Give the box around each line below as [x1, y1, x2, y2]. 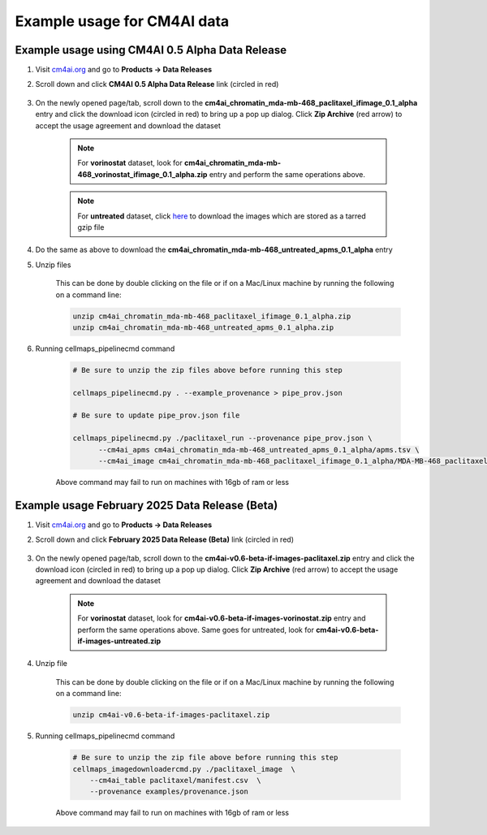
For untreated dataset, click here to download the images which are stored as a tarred [77, 211, 367, 221]
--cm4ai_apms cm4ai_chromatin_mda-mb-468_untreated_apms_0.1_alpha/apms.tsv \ [98, 445, 420, 454]
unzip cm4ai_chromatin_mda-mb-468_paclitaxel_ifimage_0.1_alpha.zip [72, 311, 351, 321]
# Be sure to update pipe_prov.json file [72, 411, 240, 420]
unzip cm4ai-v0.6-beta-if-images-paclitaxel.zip [72, 711, 270, 720]
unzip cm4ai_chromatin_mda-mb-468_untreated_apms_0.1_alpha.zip [72, 322, 334, 332]
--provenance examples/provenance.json [89, 787, 249, 796]
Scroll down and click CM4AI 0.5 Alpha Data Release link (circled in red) [35, 80, 279, 89]
